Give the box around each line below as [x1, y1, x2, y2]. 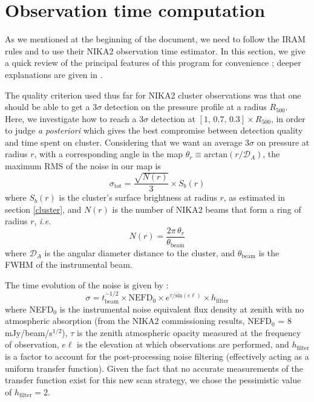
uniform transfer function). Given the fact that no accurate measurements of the [5, 361, 303, 374]
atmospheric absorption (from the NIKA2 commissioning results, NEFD [5, 314, 272, 327]
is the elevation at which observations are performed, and [77, 338, 289, 351]
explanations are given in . [5, 68, 103, 80]
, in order [270, 112, 306, 125]
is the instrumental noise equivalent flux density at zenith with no [59, 302, 304, 315]
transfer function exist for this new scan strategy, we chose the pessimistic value [5, 374, 301, 386]
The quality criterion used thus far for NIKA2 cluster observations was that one [5, 88, 301, 101]
